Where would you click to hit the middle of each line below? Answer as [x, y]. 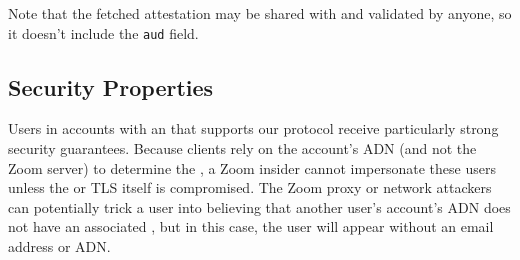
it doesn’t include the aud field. [103, 32]
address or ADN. [59, 246]
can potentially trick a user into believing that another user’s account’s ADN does [259, 206]
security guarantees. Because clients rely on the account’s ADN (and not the [242, 148]
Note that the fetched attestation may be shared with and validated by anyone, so [260, 13]
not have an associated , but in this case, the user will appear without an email [251, 226]
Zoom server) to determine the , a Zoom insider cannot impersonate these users [252, 167]
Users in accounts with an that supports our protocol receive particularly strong [253, 128]
